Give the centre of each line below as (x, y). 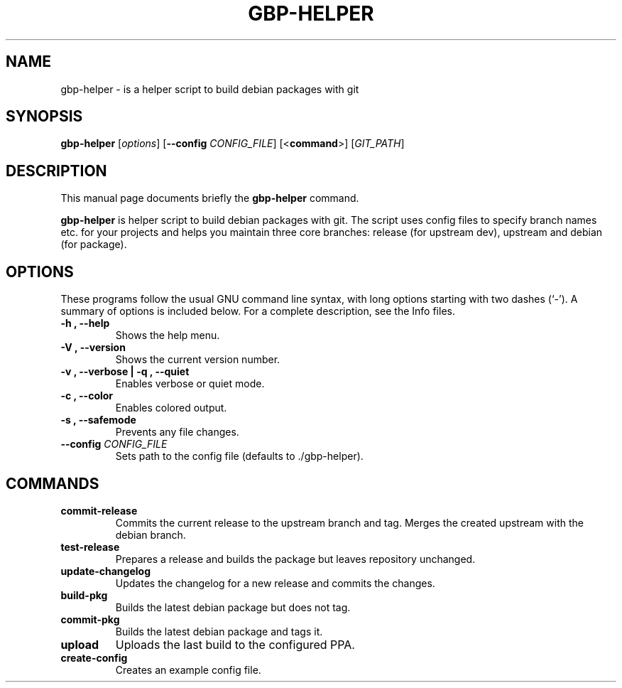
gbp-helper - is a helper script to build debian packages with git (210, 89)
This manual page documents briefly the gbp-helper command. (210, 198)
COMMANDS (53, 483)
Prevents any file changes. (177, 432)
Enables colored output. (171, 408)
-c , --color (87, 396)
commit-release (99, 510)
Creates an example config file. (188, 670)
